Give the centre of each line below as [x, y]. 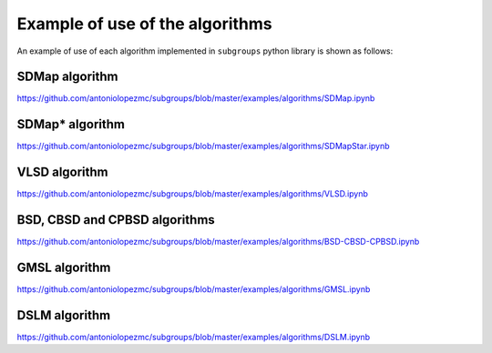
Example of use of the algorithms [144, 24]
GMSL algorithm [64, 267]
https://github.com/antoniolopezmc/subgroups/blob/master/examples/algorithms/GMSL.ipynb [194, 289]
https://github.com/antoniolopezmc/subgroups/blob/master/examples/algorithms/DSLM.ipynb [194, 337]
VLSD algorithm [62, 172]
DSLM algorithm [64, 315]
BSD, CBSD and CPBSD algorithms [116, 220]
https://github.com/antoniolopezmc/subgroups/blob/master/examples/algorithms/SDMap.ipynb [196, 98]
